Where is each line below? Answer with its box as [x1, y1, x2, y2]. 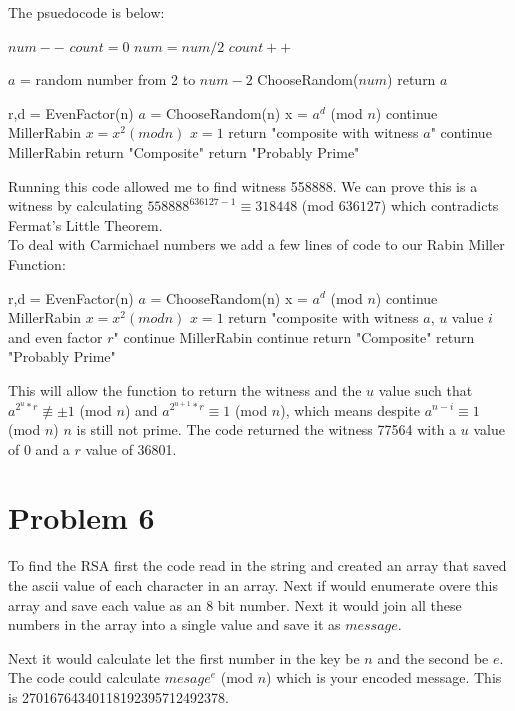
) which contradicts [380, 195, 499, 216]
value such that [378, 379, 473, 400]
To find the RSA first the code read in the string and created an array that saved [8, 555, 507, 576]
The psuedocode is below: [8, 2, 165, 22]
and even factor [8, 326, 103, 347]
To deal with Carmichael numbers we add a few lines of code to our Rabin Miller [8, 234, 505, 255]
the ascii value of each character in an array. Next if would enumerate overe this [8, 575, 498, 595]
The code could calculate [8, 667, 161, 688]
